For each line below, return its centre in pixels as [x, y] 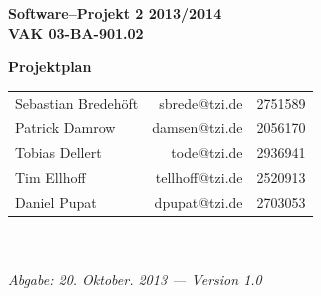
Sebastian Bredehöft [77, 102]
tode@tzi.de [207, 152]
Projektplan [50, 66]
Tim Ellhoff [50, 177]
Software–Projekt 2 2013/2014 [115, 13]
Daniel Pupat [56, 201]
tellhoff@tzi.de [199, 177]
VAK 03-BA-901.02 [76, 32]
